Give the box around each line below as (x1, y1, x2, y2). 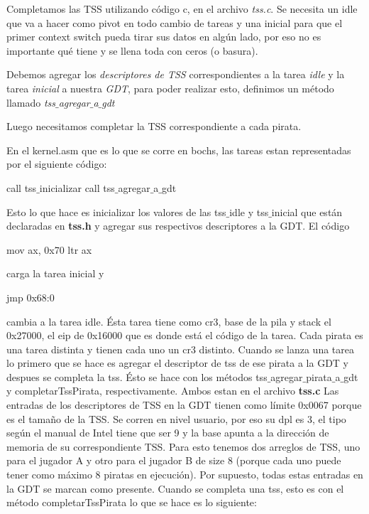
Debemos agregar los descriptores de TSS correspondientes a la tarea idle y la (6, 67, 345, 82)
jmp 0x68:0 (6, 289, 55, 304)
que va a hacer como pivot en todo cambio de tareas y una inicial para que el (6, 15, 343, 30)
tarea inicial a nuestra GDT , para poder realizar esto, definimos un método (6, 80, 334, 95)
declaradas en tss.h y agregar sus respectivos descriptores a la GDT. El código (6, 218, 350, 233)
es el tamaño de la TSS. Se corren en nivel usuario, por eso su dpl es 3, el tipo (6, 411, 346, 426)
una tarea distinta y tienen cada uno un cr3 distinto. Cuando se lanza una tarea (6, 341, 354, 356)
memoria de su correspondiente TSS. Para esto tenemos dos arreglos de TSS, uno (6, 439, 360, 454)
